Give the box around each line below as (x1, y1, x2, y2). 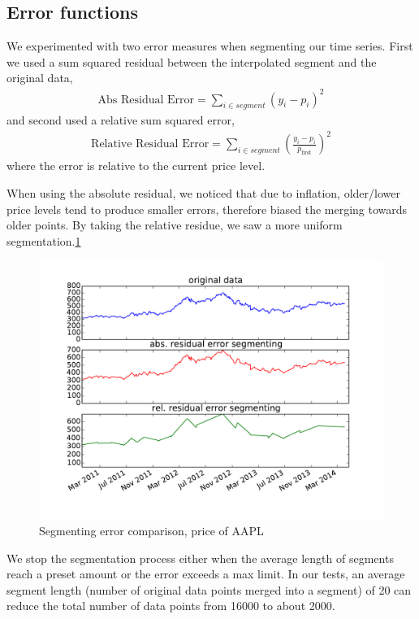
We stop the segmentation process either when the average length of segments (6, 549, 394, 566)
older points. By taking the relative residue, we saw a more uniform (6, 216, 343, 233)
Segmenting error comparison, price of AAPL (39, 522, 264, 538)
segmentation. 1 (6, 232, 81, 249)
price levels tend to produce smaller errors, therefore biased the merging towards (6, 200, 408, 217)
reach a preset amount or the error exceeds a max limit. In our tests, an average (6, 565, 405, 582)
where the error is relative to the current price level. (6, 157, 266, 174)
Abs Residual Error (97, 94, 195, 106)
